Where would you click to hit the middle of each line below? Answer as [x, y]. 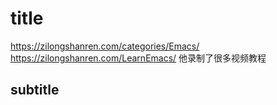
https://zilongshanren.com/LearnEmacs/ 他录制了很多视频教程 [138, 58]
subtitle [35, 90]
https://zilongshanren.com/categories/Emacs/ [105, 46]
